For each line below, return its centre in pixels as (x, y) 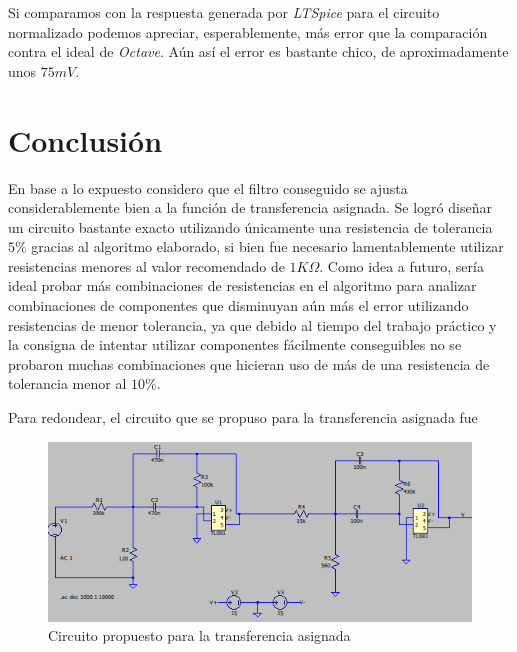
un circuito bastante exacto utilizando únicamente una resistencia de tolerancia (250, 226)
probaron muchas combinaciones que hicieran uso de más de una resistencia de (249, 363)
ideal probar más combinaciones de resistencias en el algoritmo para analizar (242, 285)
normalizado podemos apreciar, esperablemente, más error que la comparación (248, 31)
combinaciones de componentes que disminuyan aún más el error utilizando (238, 305)
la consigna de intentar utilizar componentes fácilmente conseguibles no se (235, 344)
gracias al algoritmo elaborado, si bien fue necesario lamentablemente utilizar (267, 246)
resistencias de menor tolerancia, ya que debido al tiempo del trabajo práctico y (252, 324)
